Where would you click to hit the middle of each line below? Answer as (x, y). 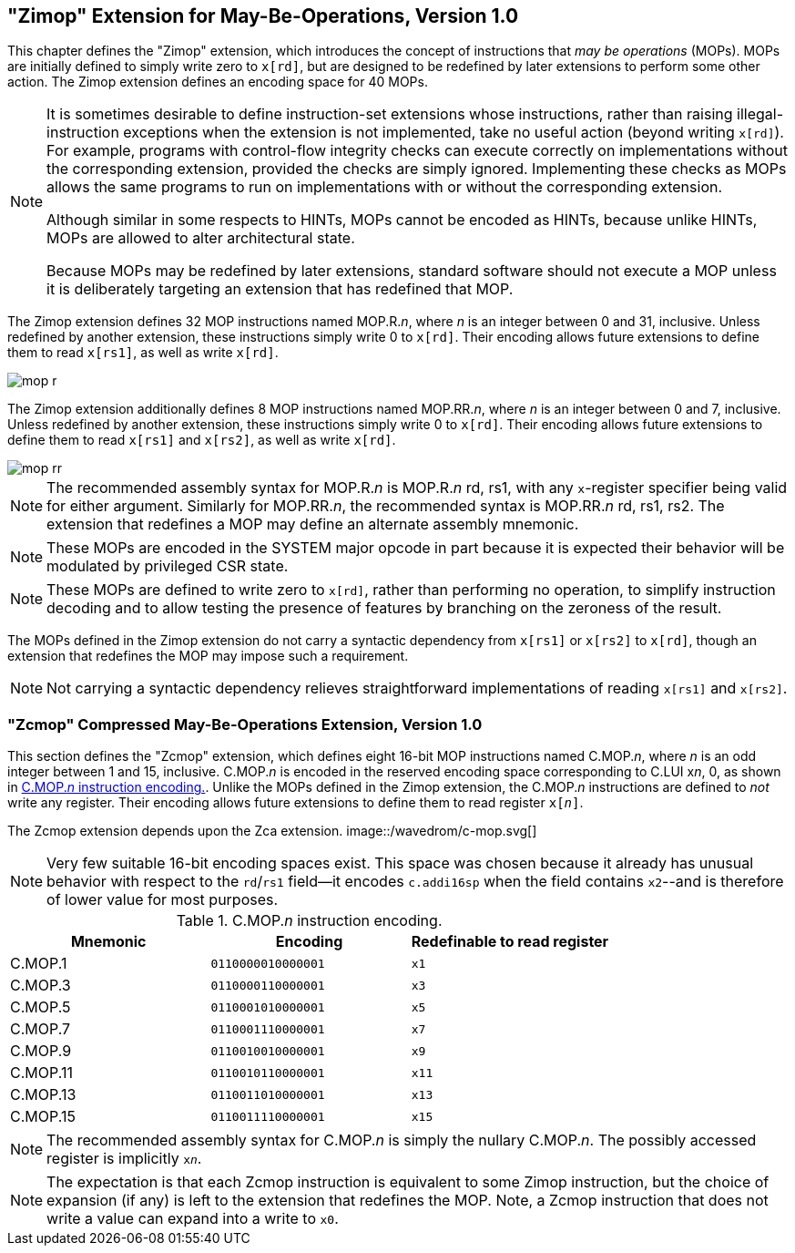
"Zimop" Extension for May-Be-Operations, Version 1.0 (263, 16)
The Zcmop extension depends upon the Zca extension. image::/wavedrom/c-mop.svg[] (272, 831)
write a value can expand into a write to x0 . (193, 1219)
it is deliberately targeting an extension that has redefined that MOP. (280, 289)
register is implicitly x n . (124, 1159)
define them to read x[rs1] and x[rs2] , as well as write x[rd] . (202, 440)
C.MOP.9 (41, 1051)
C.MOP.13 (43, 1095)
